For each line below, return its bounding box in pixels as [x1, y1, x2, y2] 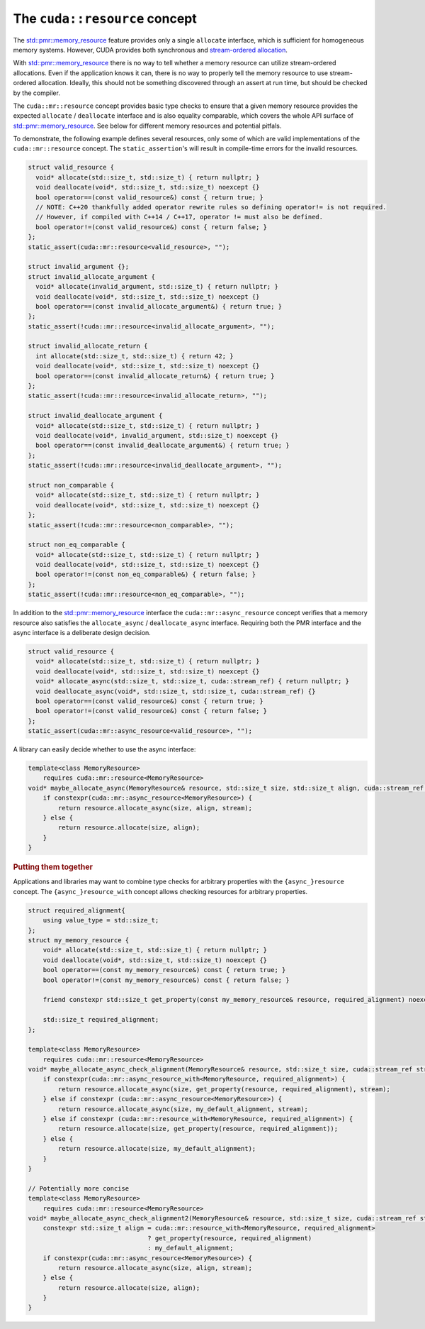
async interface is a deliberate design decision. [13, 629, 152, 636]
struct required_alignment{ [28, 906, 125, 915]
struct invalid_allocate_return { [28, 342, 148, 351]
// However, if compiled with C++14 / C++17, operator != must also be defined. [35, 213, 324, 221]
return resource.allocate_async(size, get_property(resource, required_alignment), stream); [57, 1085, 391, 1093]
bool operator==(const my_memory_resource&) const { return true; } [42, 966, 286, 974]
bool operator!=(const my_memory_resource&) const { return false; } [42, 976, 290, 984]
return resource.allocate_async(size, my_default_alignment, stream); [57, 1105, 308, 1113]
